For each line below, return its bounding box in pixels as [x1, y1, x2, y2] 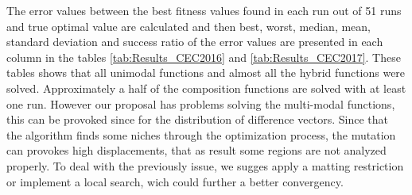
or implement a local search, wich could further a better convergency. [6, 173, 344, 189]
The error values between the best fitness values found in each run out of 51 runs [6, 2, 402, 18]
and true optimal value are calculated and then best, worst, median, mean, [6, 17, 371, 34]
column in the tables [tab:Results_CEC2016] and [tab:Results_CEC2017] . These [6, 48, 401, 65]
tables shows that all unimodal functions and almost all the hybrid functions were [6, 64, 406, 81]
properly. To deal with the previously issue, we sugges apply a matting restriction [6, 157, 404, 174]
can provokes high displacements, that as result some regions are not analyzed [6, 142, 387, 159]
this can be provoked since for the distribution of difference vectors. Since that [6, 111, 389, 128]
